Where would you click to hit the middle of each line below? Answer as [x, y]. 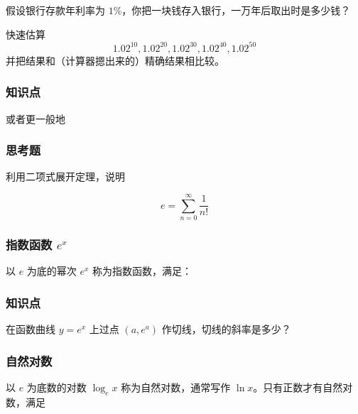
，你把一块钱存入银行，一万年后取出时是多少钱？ [236, 10]
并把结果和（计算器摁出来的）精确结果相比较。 [115, 60]
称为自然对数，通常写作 [176, 387]
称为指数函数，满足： [142, 271]
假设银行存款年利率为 [55, 10]
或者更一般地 [36, 118]
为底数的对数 [56, 387]
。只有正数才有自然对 [303, 387]
